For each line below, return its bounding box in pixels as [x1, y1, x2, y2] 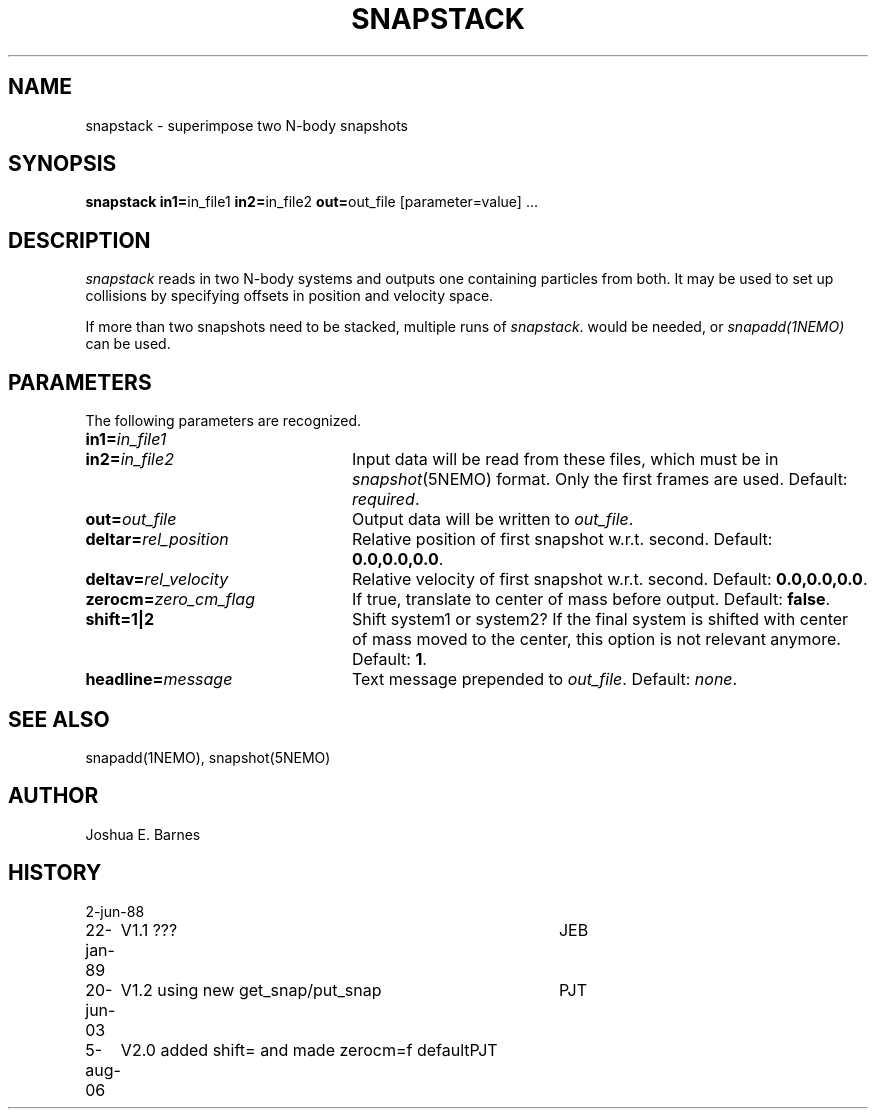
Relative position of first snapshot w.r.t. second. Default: [351, 529, 773, 550]
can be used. [85, 335, 171, 353]
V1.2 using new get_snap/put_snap [120, 979, 382, 1000]
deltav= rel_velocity [85, 569, 229, 590]
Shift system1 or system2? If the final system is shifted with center [351, 609, 849, 630]
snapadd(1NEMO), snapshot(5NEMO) [85, 748, 331, 766]
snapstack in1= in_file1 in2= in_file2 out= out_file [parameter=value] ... [85, 193, 539, 211]
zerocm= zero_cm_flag [85, 589, 255, 610]
